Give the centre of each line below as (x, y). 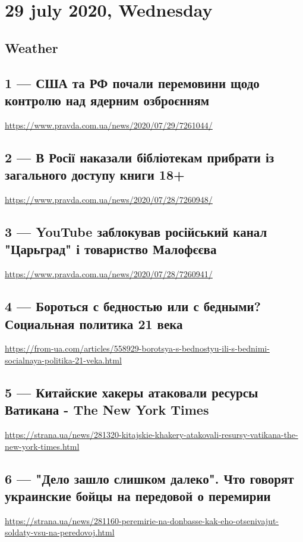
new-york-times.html (42, 446)
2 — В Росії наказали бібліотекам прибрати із (140, 157)
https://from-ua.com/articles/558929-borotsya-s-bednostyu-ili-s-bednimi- (137, 348)
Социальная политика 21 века (94, 323)
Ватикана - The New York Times (107, 410)
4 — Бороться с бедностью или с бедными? (133, 306)
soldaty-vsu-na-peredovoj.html (60, 532)
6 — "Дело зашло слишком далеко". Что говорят (149, 478)
